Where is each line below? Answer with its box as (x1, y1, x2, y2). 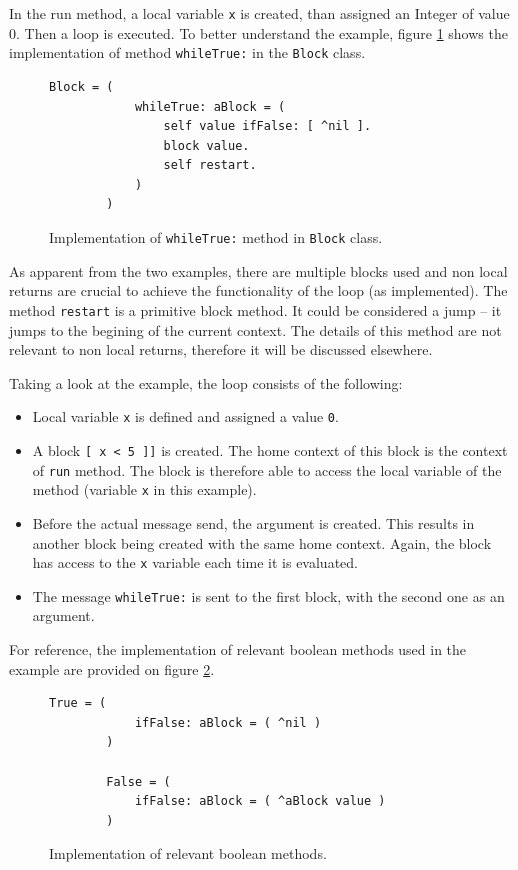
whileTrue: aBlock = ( (134, 99, 286, 114)
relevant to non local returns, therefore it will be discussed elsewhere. (9, 339, 433, 360)
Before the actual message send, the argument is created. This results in (32, 512, 475, 533)
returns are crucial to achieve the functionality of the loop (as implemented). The (9, 280, 508, 301)
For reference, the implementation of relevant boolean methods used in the (9, 639, 467, 660)
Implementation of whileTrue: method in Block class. (49, 227, 383, 248)
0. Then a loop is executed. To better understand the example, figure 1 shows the (9, 22, 508, 43)
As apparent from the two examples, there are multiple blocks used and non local (9, 260, 508, 281)
